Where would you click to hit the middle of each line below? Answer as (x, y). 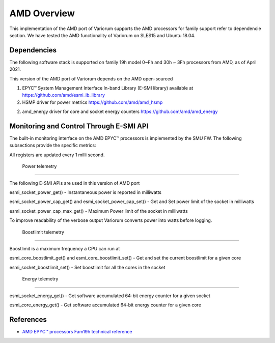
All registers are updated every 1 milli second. (57, 155)
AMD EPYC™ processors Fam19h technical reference (77, 331)
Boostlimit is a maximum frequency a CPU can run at (65, 249)
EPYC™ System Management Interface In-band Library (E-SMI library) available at (108, 88)
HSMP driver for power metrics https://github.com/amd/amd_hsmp (92, 102)
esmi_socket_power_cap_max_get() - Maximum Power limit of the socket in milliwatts (99, 211)
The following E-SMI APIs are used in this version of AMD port (75, 183)
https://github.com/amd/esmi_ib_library (64, 95)
